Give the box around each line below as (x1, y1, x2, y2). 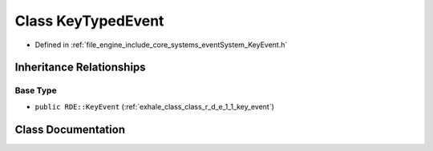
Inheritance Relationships (14, 61, 146, 74)
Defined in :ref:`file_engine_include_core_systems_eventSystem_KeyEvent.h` (34, 40, 288, 50)
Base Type (14, 85, 57, 96)
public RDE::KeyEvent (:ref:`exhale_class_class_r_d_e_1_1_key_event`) (34, 101, 274, 111)
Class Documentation (14, 122, 126, 136)
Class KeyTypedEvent (14, 12, 164, 30)
